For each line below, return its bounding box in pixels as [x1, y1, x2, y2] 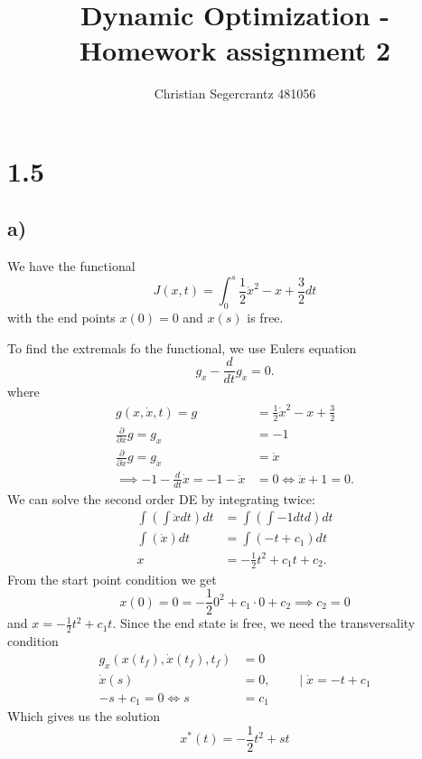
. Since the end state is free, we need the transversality [112, 614, 416, 632]
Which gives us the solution [7, 707, 161, 726]
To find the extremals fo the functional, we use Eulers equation [7, 338, 357, 357]
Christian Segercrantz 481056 [154, 84, 316, 103]
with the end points [7, 308, 116, 327]
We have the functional [7, 257, 136, 276]
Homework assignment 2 [79, 32, 391, 69]
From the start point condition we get [7, 569, 217, 588]
